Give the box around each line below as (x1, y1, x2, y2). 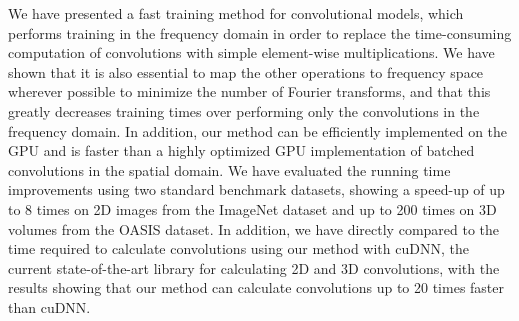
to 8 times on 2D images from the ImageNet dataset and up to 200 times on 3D (8, 198, 497, 219)
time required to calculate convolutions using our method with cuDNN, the (8, 238, 469, 259)
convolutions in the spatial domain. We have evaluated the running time (8, 159, 451, 180)
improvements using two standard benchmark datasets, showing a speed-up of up (8, 179, 505, 200)
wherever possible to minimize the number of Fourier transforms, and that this (8, 81, 491, 102)
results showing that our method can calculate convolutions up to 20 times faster (8, 277, 505, 298)
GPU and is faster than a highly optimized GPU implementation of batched (8, 140, 475, 161)
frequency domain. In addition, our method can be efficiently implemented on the (8, 120, 508, 141)
